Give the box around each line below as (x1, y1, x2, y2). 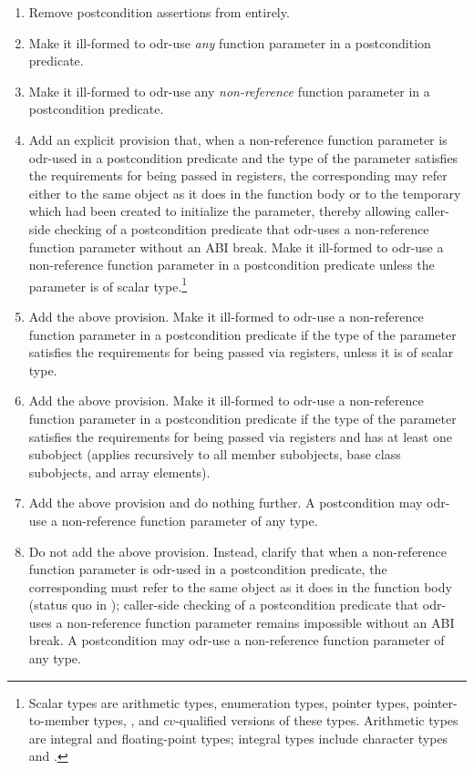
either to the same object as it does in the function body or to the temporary (28, 183, 461, 202)
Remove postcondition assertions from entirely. (28, 3, 290, 21)
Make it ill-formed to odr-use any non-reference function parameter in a (28, 81, 430, 100)
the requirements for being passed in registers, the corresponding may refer (28, 166, 448, 185)
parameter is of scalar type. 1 (28, 273, 188, 295)
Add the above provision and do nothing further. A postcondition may (28, 493, 423, 512)
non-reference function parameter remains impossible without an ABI (67, 612, 455, 631)
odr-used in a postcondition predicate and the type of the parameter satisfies (28, 148, 459, 167)
